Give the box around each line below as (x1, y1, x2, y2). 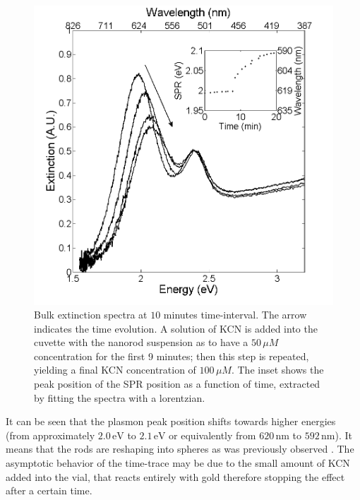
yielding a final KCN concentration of (34, 362, 196, 377)
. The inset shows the (231, 362, 324, 377)
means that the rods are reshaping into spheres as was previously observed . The (6, 441, 354, 456)
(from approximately (6, 427, 95, 442)
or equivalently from (169, 427, 256, 442)
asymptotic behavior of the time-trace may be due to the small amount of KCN (6, 456, 350, 470)
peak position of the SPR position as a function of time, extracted (34, 376, 320, 391)
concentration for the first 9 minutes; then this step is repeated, (34, 348, 309, 363)
